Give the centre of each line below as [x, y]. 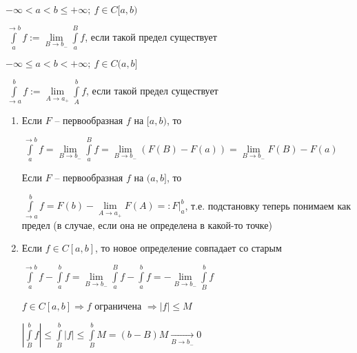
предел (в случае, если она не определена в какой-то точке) [147, 224]
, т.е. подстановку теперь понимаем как [268, 205]
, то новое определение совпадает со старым [188, 248]
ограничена [118, 306]
